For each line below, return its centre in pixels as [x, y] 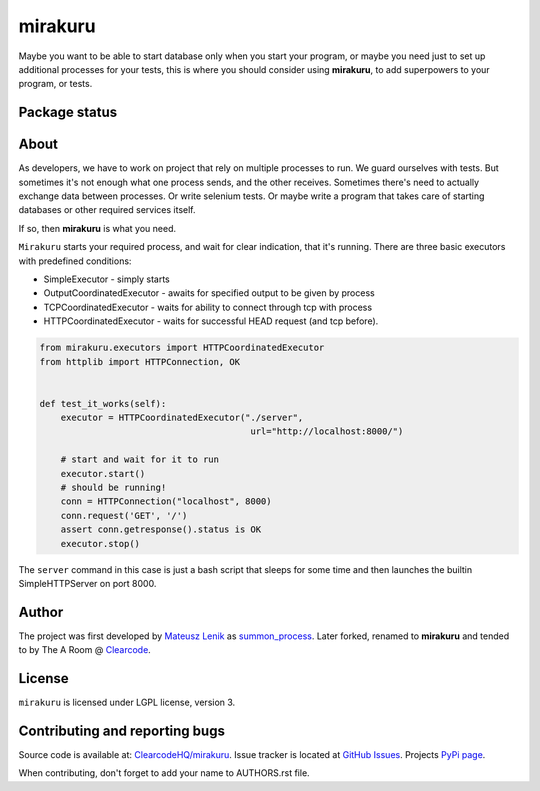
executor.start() [103, 473]
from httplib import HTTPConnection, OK [139, 361]
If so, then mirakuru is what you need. [97, 228]
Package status [68, 112]
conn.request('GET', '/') [124, 515]
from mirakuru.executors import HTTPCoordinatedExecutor [182, 348]
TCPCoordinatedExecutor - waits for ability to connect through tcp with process [208, 307]
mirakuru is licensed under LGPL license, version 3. [127, 702]
